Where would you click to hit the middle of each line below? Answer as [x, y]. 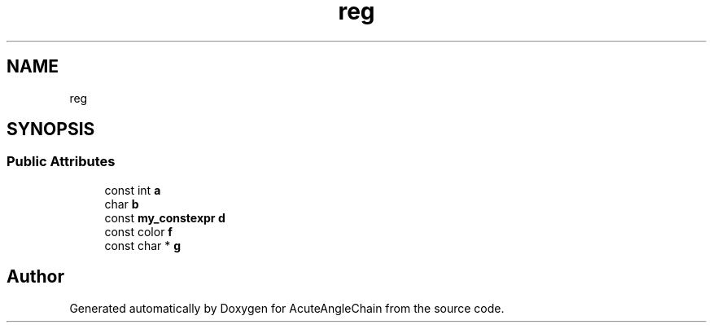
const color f [138, 231]
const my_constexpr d [165, 217]
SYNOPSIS [51, 129]
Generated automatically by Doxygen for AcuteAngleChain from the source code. [287, 308]
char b [122, 204]
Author [35, 277]
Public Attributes [61, 162]
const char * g [143, 245]
